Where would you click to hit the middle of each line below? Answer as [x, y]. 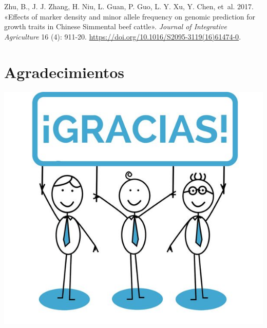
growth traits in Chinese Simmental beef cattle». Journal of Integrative [116, 26]
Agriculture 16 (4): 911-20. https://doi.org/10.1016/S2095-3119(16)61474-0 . [123, 36]
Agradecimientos [64, 72]
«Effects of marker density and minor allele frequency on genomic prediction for [130, 16]
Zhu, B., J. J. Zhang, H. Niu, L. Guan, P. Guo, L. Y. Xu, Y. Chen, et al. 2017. [129, 6]
